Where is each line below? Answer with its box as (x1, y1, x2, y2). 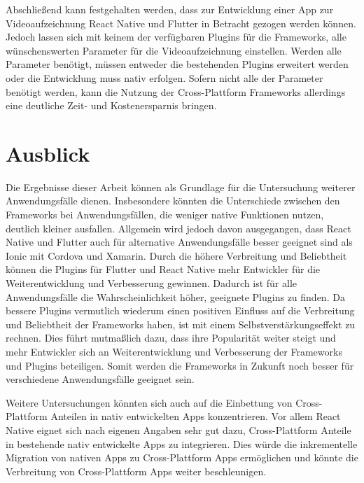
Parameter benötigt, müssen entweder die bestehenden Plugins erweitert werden (6, 57, 349, 71)
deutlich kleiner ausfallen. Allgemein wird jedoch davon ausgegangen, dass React (6, 220, 351, 235)
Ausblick (6, 139, 90, 167)
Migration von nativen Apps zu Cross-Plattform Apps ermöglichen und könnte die (6, 450, 358, 465)
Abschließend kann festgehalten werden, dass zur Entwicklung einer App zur (6, 2, 334, 16)
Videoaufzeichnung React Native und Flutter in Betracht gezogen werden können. (6, 15, 356, 30)
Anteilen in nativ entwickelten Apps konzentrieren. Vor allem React (50, 409, 341, 423)
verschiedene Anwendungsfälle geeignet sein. (6, 372, 195, 386)
